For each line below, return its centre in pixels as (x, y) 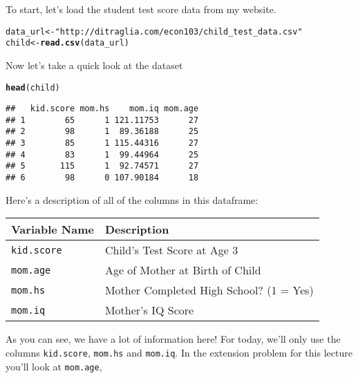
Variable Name (53, 229)
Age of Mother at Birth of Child (183, 270)
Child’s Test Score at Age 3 (171, 250)
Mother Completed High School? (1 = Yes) (209, 290)
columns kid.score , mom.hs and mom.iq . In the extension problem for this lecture (179, 352)
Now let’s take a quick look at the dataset (94, 65)
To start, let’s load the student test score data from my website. (141, 9)
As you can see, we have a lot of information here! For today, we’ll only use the (173, 339)
